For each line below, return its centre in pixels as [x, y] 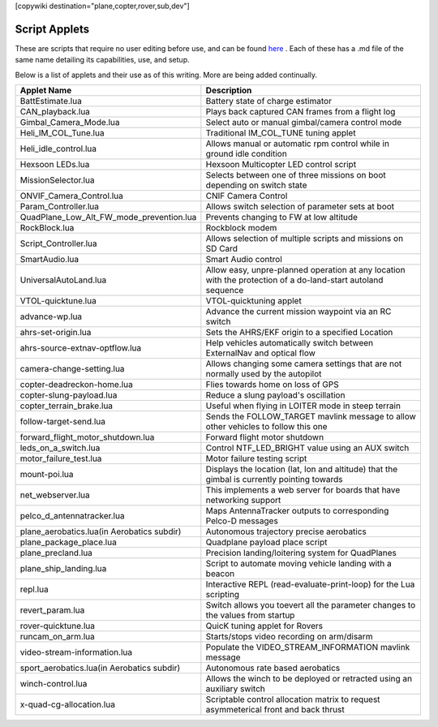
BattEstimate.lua [51, 101]
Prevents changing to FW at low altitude [282, 217]
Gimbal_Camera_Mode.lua [70, 123]
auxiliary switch [235, 689]
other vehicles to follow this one [266, 427]
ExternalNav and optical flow [261, 353]
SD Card [222, 249]
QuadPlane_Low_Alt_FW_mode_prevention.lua [108, 217]
